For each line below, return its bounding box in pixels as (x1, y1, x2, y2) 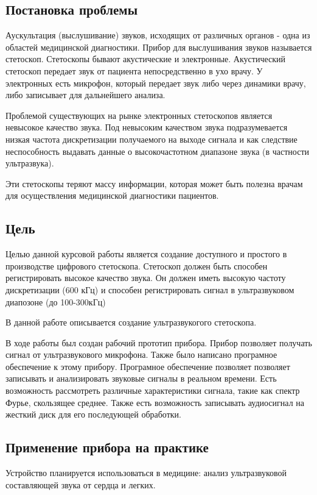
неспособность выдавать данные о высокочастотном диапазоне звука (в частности (5, 144, 310, 157)
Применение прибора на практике (5, 438, 209, 457)
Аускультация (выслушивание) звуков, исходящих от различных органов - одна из (5, 29, 310, 41)
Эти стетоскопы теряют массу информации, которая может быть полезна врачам (5, 177, 303, 190)
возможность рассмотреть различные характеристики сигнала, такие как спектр (5, 384, 300, 397)
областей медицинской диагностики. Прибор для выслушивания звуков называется (5, 40, 312, 53)
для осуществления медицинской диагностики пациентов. (5, 189, 219, 202)
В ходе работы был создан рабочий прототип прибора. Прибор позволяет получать (5, 336, 312, 349)
